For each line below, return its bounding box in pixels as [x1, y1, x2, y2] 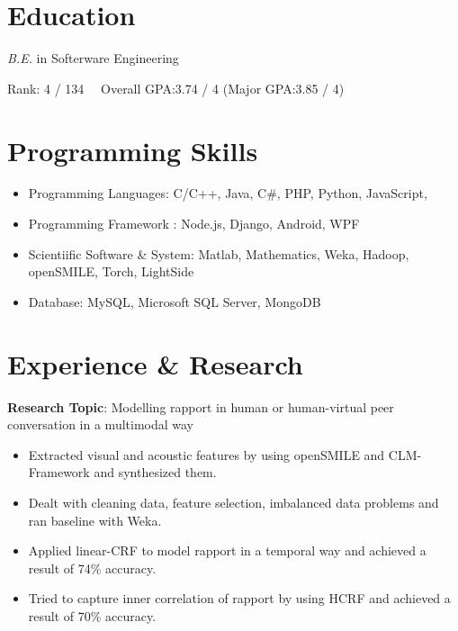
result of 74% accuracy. [28, 558, 157, 577]
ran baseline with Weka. [28, 510, 162, 529]
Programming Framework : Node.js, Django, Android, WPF [28, 214, 360, 233]
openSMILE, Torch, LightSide [28, 262, 194, 281]
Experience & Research [7, 345, 303, 382]
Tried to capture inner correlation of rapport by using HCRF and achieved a [28, 589, 451, 608]
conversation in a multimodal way [7, 415, 194, 434]
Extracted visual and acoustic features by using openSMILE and [28, 445, 385, 464]
